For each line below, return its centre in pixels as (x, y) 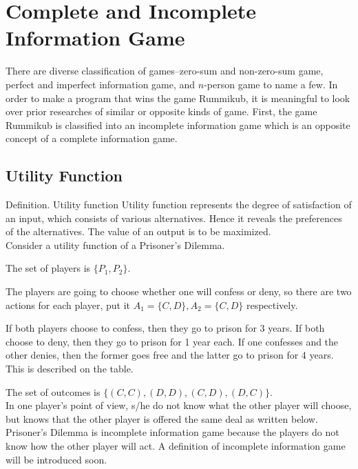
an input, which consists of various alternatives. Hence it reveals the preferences (174, 218)
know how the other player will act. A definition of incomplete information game (176, 445)
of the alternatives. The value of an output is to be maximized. (138, 231)
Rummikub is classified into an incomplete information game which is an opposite (178, 124)
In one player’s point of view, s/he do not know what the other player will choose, (179, 405)
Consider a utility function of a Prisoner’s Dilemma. (115, 245)
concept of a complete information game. (92, 138)
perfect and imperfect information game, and (101, 84)
